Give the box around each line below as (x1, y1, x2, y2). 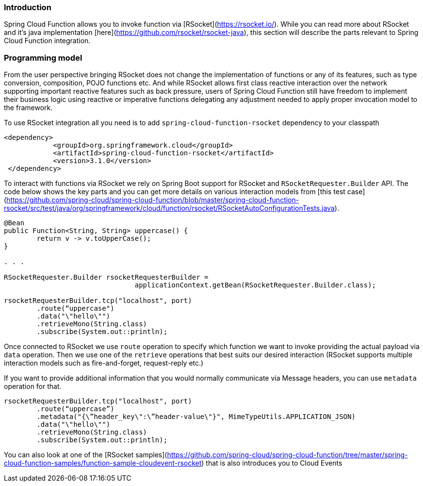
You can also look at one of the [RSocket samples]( (4, 451, 167, 459)
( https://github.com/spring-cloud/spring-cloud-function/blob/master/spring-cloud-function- (4, 196, 299, 204)
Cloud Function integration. (4, 36, 91, 45)
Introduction (4, 2, 51, 12)
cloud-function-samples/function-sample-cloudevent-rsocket (4, 459, 202, 468)
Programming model (4, 52, 82, 63)
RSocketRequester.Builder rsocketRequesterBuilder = (4, 273, 209, 282)
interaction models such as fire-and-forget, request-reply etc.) (4, 359, 204, 368)
